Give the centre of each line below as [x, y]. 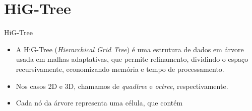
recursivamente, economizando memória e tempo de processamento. [120, 69]
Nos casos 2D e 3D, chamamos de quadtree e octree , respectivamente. [122, 86]
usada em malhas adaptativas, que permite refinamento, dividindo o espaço [132, 59]
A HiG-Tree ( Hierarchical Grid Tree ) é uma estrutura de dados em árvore [130, 49]
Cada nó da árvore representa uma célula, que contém [99, 103]
